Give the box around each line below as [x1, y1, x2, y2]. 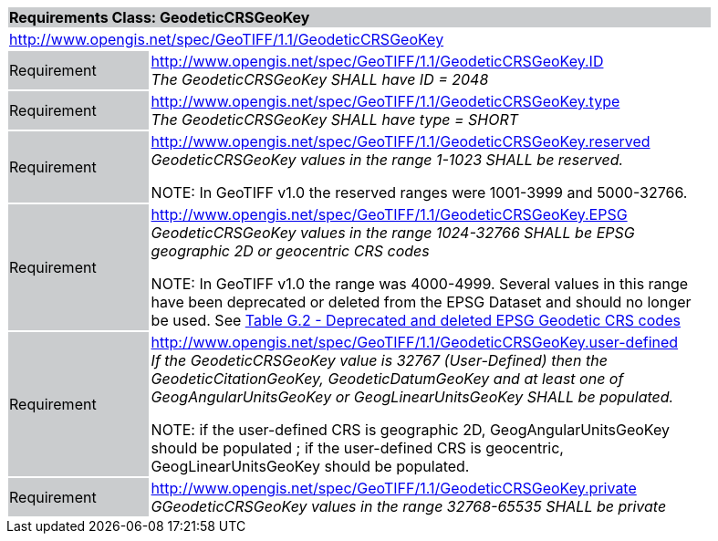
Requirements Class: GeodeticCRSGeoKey [9, 8, 310, 26]
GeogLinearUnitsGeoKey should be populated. [151, 457, 470, 475]
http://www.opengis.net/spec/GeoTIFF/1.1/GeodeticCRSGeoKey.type [151, 92, 620, 110]
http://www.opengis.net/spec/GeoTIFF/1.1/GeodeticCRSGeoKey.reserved [151, 132, 650, 151]
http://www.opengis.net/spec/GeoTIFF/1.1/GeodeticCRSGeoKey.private [151, 479, 637, 497]
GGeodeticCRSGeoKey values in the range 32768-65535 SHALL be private [151, 497, 667, 515]
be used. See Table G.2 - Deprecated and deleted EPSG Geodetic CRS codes [151, 311, 681, 329]
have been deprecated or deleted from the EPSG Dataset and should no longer [151, 293, 692, 311]
